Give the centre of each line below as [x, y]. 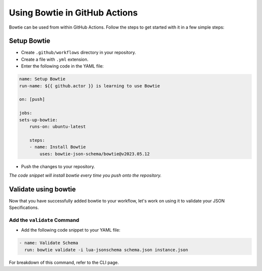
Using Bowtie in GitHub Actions [73, 13]
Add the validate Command [44, 220]
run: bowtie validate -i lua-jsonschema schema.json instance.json [106, 250]
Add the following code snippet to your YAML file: [71, 230]
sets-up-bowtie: [39, 120]
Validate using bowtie [42, 189]
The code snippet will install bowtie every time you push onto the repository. [85, 175]
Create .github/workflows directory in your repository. [79, 52]
